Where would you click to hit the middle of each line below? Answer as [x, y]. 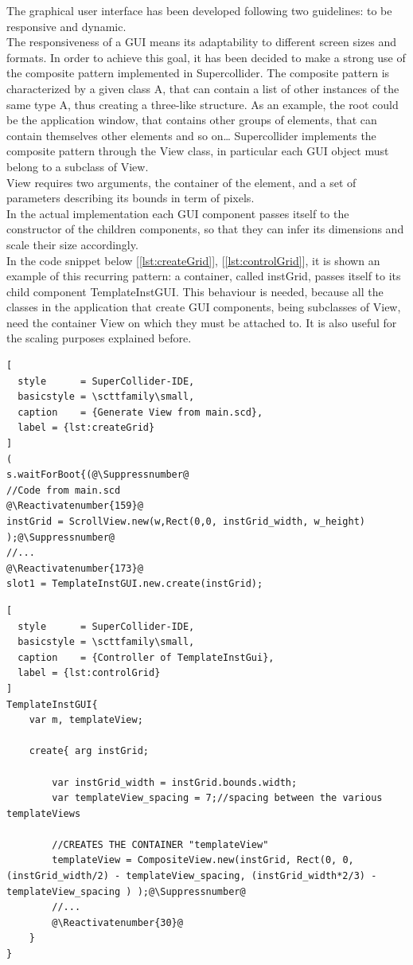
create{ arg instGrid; [89, 751]
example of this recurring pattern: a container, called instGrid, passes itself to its [204, 276]
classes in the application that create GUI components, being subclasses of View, [204, 307]
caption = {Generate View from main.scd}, [140, 412]
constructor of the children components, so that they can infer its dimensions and [205, 229]
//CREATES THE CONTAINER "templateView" [160, 844]
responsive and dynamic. [66, 26]
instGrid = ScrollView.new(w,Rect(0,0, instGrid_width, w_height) [186, 522]
